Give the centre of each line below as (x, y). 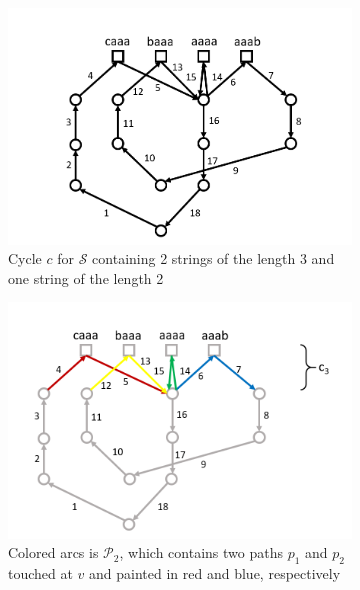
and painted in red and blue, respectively (215, 572)
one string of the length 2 (86, 277)
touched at (40, 572)
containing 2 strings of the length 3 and (213, 258)
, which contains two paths (201, 552)
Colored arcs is (53, 552)
